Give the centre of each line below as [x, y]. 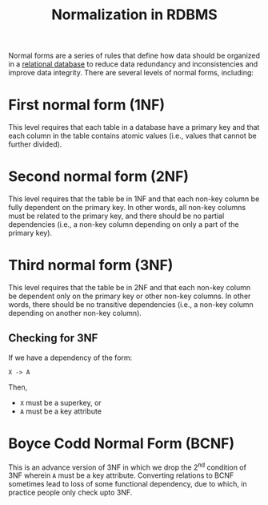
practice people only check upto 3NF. [70, 493]
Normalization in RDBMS [134, 15]
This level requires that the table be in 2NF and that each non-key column [129, 287]
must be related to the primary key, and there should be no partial [116, 216]
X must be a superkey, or [60, 402]
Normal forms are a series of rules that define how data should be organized [134, 56]
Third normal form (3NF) [91, 265]
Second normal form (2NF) [99, 177]
